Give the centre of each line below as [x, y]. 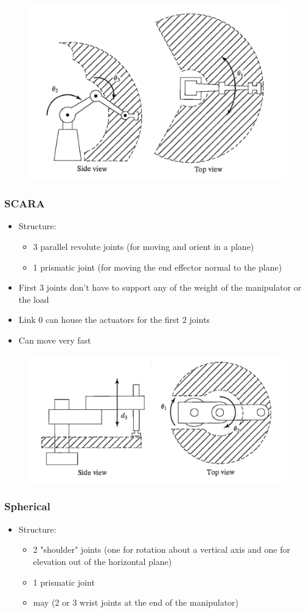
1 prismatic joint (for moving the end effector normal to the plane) [158, 267]
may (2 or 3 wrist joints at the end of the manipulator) [136, 602]
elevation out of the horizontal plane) [103, 561]
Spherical [27, 506]
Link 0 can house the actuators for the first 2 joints [114, 320]
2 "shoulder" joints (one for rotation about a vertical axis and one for [162, 549]
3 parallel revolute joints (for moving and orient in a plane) [144, 247]
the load [34, 299]
